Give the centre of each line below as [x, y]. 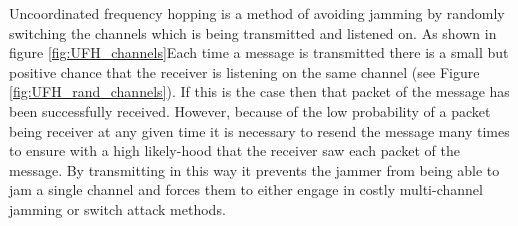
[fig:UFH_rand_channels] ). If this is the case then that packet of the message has [259, 91]
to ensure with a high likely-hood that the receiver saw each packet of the [234, 150]
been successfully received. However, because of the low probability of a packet [250, 110]
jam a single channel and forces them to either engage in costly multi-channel [246, 189]
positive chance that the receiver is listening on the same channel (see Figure [244, 71]
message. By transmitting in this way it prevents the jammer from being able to [254, 169]
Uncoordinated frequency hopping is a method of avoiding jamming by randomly [257, 13]
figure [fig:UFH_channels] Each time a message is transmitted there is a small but [259, 52]
